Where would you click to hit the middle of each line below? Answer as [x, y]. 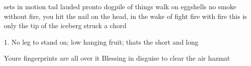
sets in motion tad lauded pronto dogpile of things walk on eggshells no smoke [120, 6]
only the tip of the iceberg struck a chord [65, 25]
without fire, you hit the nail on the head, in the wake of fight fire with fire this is [125, 16]
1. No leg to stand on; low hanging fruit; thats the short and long [101, 41]
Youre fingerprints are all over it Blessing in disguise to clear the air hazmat [117, 58]
